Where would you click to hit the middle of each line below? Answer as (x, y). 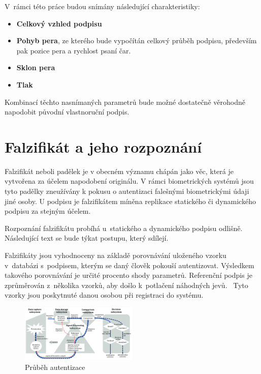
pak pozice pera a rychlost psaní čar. (74, 50)
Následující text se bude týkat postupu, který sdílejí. (87, 238)
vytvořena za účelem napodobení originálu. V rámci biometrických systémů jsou (129, 181)
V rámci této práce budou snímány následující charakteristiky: (102, 6)
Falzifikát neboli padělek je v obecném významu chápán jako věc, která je (119, 171)
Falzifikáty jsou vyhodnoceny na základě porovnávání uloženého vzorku (116, 255)
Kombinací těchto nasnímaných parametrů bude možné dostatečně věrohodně (125, 102)
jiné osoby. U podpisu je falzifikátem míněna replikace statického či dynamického (130, 201)
